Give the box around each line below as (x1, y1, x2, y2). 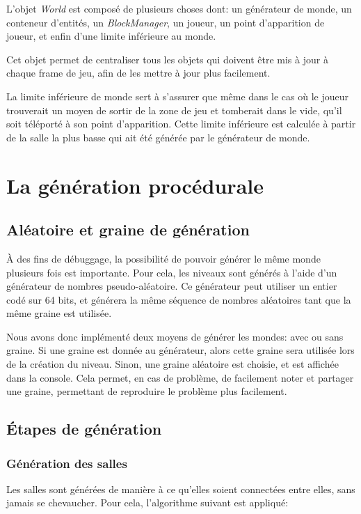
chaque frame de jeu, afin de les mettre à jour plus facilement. (6, 65, 271, 80)
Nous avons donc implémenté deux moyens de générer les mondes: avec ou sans (6, 329, 344, 343)
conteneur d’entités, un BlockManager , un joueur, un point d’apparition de (6, 15, 325, 29)
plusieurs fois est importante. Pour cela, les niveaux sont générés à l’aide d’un (6, 265, 337, 279)
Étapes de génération (6, 418, 162, 439)
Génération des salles (6, 454, 127, 472)
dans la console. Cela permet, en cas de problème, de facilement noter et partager (6, 370, 354, 384)
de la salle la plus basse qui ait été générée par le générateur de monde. (6, 130, 310, 144)
